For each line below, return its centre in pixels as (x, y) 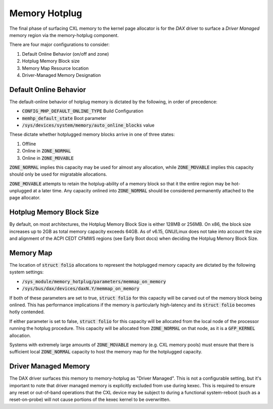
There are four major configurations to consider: (59, 45)
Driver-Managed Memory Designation (61, 75)
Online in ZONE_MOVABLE (48, 158)
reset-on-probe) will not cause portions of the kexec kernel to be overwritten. (90, 399)
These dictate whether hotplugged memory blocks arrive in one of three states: (92, 135)
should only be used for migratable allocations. (58, 174)
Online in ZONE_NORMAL (47, 151)
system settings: (27, 272)
